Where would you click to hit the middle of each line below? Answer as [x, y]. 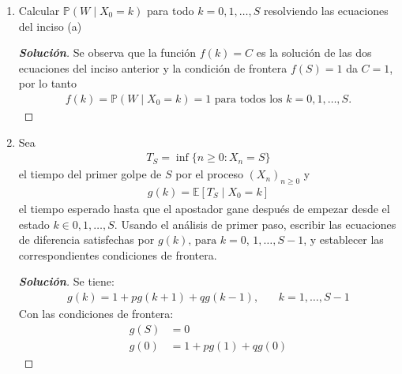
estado [34, 224]
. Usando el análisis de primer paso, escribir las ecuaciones [255, 224]
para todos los [248, 99]
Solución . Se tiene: [66, 281]
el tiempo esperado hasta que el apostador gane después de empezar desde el [204, 209]
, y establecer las [344, 239]
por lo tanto [47, 83]
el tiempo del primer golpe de [90, 174]
